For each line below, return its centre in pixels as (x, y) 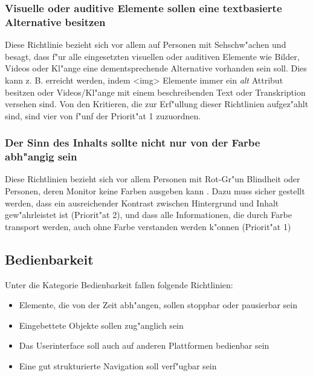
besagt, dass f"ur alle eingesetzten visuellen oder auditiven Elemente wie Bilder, (152, 56)
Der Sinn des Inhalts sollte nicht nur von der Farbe (133, 143)
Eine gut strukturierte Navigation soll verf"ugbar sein (118, 365)
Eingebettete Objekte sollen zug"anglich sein (101, 325)
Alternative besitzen (55, 21)
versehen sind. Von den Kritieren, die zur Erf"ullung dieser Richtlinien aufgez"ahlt (157, 104)
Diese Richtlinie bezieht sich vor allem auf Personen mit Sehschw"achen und (146, 45)
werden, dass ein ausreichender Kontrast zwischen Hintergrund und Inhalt (142, 203)
